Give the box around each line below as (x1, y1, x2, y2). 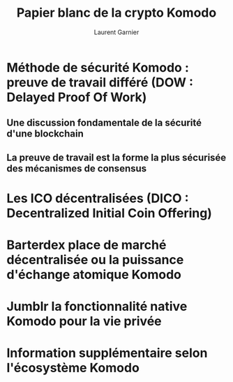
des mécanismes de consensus (6, 162, 147, 174)
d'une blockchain (6, 128, 84, 140)
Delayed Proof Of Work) (6, 89, 147, 105)
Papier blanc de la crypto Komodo (16, 5, 217, 21)
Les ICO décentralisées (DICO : (6, 190, 189, 206)
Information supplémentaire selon (6, 345, 208, 361)
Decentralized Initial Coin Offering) (6, 205, 212, 221)
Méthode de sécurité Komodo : (6, 59, 190, 75)
